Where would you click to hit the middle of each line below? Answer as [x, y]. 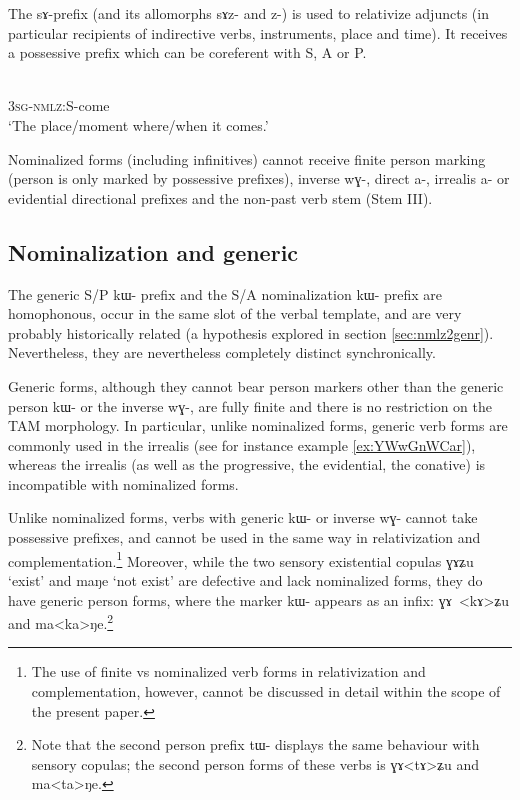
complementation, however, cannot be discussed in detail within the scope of [266, 690]
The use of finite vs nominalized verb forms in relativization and [228, 671]
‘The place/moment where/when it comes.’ [138, 124]
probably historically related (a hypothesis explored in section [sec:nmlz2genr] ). [251, 332]
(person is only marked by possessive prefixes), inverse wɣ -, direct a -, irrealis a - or [259, 178]
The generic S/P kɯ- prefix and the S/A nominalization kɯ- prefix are [225, 293]
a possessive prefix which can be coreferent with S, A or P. [187, 52]
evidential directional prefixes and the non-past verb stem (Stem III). [220, 197]
